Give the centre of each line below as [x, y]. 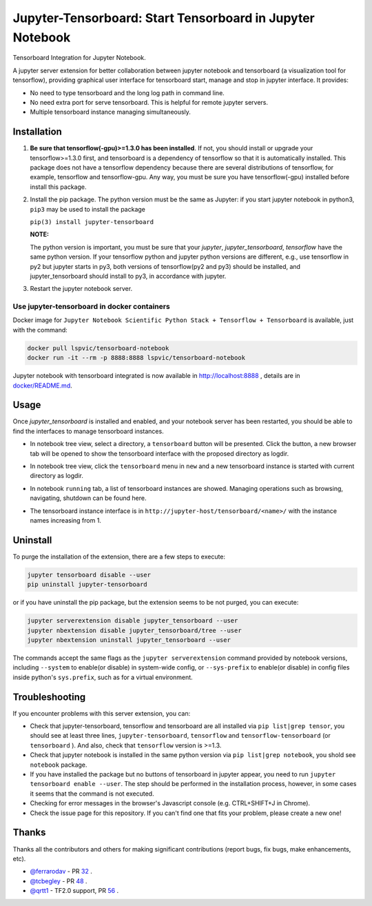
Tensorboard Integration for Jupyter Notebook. [79, 58]
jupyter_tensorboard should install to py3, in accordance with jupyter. [128, 276]
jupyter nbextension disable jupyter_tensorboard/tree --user [134, 630]
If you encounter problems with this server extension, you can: [102, 713]
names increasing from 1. [65, 520]
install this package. [58, 187]
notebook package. [59, 765]
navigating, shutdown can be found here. [88, 498]
